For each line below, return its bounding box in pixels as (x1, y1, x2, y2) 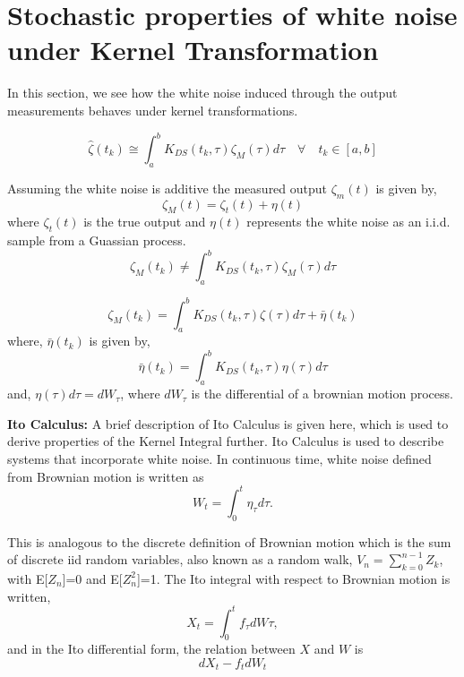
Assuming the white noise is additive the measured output (7, 178, 328, 197)
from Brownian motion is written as (7, 467, 204, 485)
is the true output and (83, 212, 206, 231)
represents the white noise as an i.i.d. (246, 212, 451, 231)
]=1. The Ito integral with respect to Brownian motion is (136, 569, 451, 587)
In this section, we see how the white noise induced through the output (7, 83, 398, 102)
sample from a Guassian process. (7, 231, 186, 250)
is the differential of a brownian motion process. (191, 384, 453, 403)
